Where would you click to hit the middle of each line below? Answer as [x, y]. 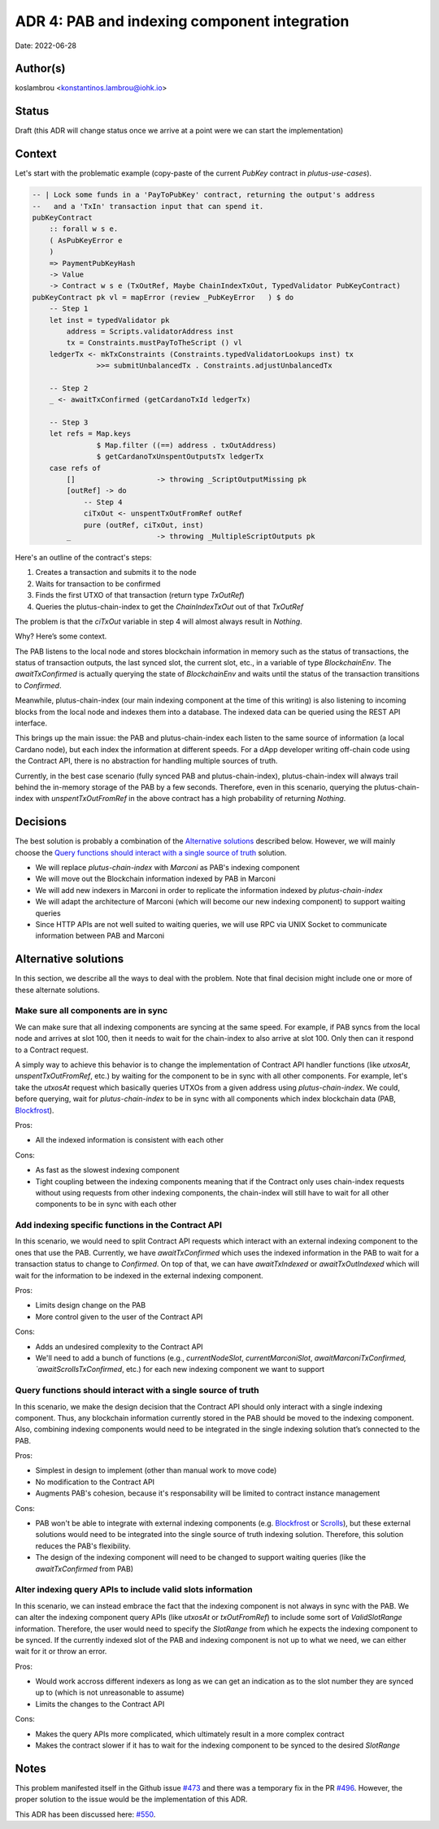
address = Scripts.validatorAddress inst [150, 331]
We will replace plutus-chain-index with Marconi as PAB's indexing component [167, 868]
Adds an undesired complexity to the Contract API [119, 1347]
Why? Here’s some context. [61, 636]
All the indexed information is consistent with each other [130, 1140]
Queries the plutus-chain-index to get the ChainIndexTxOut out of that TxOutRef [170, 607]
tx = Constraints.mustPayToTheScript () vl [154, 343]
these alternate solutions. [58, 990]
